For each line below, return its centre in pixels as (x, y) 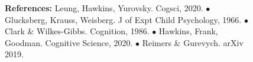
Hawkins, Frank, (188, 31)
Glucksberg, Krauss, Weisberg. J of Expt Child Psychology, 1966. (123, 19)
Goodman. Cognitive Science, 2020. (69, 42)
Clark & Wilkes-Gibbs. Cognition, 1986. (77, 31)
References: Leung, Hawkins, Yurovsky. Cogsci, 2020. (104, 8)
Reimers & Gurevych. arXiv (193, 42)
